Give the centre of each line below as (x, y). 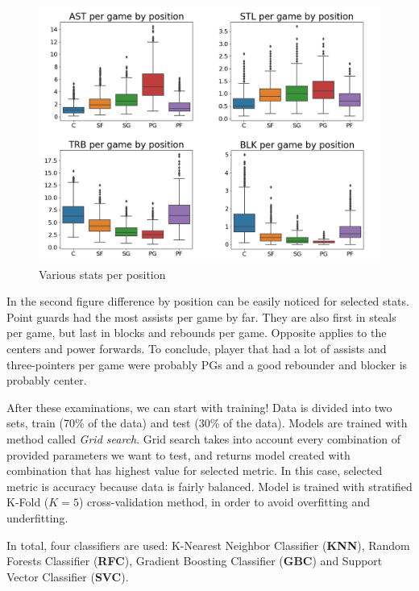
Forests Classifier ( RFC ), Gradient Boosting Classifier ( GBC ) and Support (195, 561)
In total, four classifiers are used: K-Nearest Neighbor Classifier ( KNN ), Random (208, 545)
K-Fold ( (28, 502)
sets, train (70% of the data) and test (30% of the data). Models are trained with (207, 423)
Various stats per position (102, 274)
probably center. (47, 380)
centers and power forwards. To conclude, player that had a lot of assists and (197, 348)
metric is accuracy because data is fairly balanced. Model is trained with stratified (209, 486)
